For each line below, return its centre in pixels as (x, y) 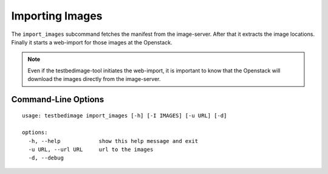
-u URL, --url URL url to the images (91, 150)
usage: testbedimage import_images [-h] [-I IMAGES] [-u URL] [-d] (125, 115)
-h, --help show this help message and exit (113, 141)
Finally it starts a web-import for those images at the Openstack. (92, 42)
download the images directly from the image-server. (94, 79)
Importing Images (57, 16)
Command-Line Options (58, 99)
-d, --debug (46, 158)
